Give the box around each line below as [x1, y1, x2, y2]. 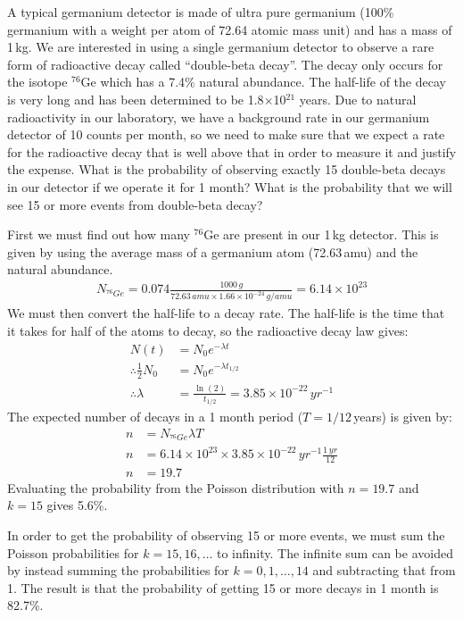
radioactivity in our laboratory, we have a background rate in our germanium [7, 107, 430, 126]
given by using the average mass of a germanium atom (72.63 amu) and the [7, 242, 418, 261]
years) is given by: [353, 407, 452, 426]
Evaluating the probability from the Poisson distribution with [7, 478, 344, 497]
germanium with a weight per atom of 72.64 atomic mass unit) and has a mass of [7, 20, 452, 38]
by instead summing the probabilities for [7, 561, 229, 580]
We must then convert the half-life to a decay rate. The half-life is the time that [7, 304, 445, 322]
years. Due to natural [299, 89, 417, 108]
